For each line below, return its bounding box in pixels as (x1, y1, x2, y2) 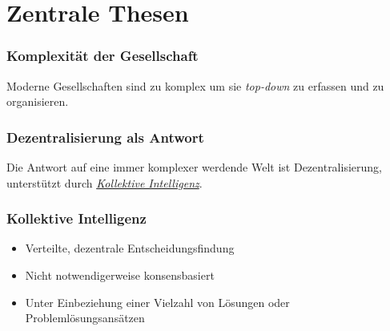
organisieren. (6, 93, 69, 110)
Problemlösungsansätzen (25, 309, 145, 326)
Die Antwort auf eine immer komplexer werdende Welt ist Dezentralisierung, (6, 159, 382, 175)
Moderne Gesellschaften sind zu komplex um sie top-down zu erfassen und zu (6, 77, 384, 94)
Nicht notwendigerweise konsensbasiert (25, 267, 215, 283)
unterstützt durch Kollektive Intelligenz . (6, 174, 203, 191)
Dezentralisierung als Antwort (6, 127, 204, 147)
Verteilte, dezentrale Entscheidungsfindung (25, 240, 235, 256)
